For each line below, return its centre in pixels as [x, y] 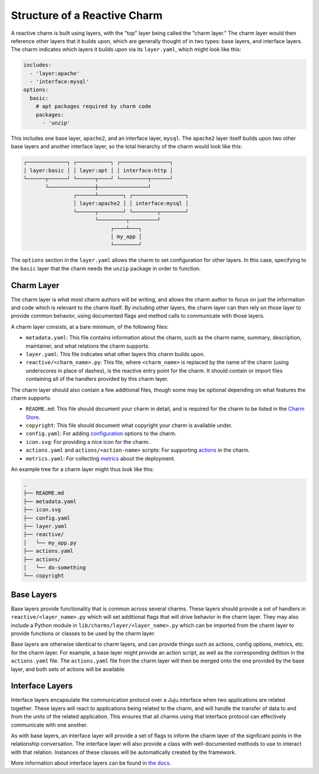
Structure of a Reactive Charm [87, 15]
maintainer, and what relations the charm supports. [88, 346]
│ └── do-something [55, 567]
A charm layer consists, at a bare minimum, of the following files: [89, 326]
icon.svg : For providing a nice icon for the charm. [88, 442]
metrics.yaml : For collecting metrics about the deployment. [100, 458]
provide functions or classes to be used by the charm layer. [83, 633]
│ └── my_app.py [50, 543]
